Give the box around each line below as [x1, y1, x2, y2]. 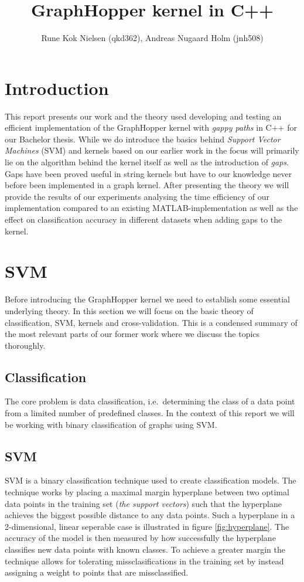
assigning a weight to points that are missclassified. [5, 566, 189, 578]
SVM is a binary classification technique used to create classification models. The [5, 474, 296, 486]
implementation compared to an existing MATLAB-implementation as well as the [5, 202, 298, 214]
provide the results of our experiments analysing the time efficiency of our [5, 190, 269, 202]
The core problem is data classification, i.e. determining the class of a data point [5, 395, 295, 407]
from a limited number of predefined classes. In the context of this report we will [5, 407, 295, 419]
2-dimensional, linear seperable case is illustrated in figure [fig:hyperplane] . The [5, 520, 289, 532]
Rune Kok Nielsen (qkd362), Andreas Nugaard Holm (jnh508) [41, 32, 264, 44]
